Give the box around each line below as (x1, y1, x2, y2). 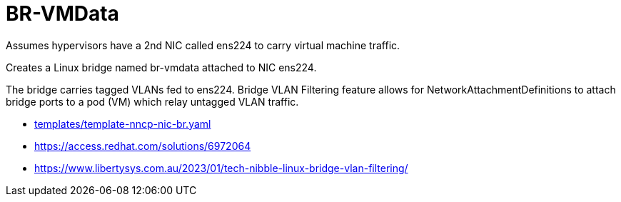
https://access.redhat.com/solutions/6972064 (34, 139, 251, 152)
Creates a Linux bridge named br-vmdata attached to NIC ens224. (6, 61, 317, 74)
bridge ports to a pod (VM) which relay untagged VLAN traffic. (6, 95, 299, 108)
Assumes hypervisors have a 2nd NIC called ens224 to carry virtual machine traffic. (6, 39, 400, 51)
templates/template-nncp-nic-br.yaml (34, 117, 211, 130)
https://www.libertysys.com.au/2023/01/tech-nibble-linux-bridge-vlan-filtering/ (34, 161, 408, 174)
